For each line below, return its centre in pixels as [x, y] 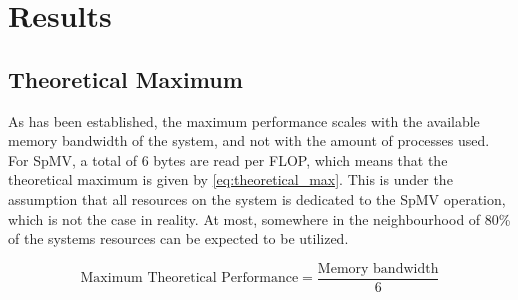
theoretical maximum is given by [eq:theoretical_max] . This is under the [230, 179]
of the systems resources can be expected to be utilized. [178, 238]
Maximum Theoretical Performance [189, 278]
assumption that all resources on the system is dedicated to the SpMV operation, [257, 198]
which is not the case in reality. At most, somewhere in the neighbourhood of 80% [259, 218]
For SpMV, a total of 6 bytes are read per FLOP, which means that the [228, 159]
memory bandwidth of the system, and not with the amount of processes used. [249, 140]
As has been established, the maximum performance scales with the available [244, 120]
